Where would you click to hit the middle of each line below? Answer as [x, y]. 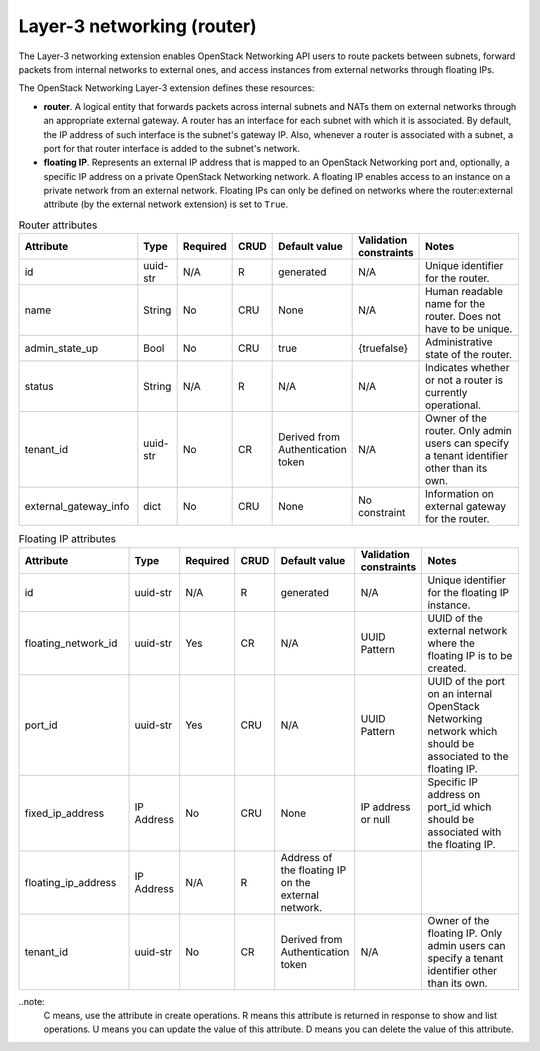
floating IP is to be [470, 655]
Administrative [459, 342]
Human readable [464, 292]
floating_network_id [71, 643]
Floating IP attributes [67, 539]
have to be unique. [469, 329]
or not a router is [464, 380]
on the [295, 882]
